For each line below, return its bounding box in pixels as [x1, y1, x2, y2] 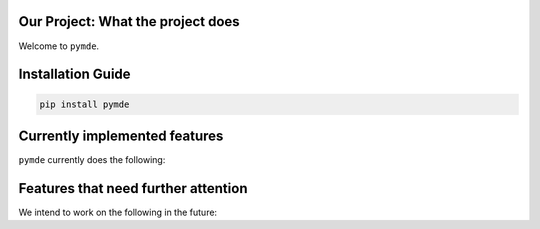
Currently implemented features [18, 127, 224, 144]
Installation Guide [18, 66, 131, 83]
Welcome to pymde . [18, 40, 100, 52]
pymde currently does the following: [18, 154, 166, 166]
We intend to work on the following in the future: [18, 206, 218, 218]
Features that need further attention [18, 180, 248, 197]
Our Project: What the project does [18, 13, 240, 30]
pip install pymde [39, 98, 130, 110]
